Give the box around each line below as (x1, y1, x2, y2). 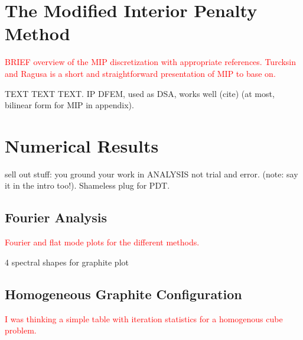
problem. (5, 324, 37, 336)
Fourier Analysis (5, 208, 107, 226)
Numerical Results (5, 133, 159, 157)
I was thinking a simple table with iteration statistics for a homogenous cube (5, 312, 283, 325)
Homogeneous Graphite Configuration (5, 284, 242, 303)
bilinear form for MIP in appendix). (5, 99, 134, 111)
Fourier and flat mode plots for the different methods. (5, 236, 200, 248)
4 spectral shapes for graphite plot (5, 255, 129, 268)
